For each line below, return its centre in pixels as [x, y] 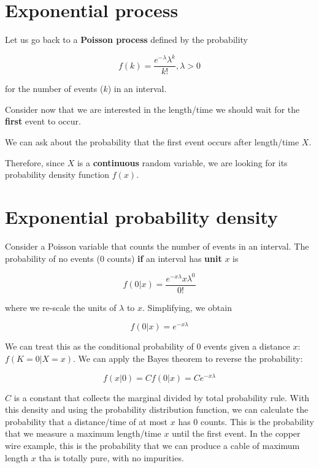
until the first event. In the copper [236, 433]
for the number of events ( [54, 89]
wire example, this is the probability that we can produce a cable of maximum [152, 446]
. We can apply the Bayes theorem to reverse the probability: [188, 358]
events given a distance [247, 346]
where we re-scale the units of [61, 307]
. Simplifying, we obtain [187, 307]
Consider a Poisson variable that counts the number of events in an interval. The [157, 246]
